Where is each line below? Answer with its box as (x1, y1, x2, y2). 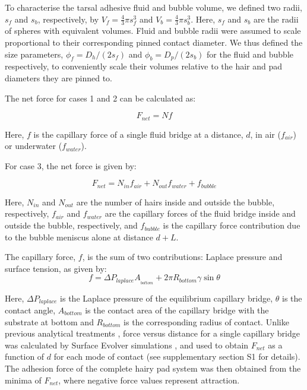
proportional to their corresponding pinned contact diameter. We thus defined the (5, 36, 303, 49)
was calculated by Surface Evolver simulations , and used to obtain (5, 338, 249, 351)
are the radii (253, 12, 299, 25)
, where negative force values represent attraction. (58, 373, 240, 386)
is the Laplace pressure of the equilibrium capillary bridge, (60, 291, 273, 304)
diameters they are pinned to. (5, 72, 112, 84)
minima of (5, 373, 42, 386)
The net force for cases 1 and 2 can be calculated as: (5, 91, 196, 104)
